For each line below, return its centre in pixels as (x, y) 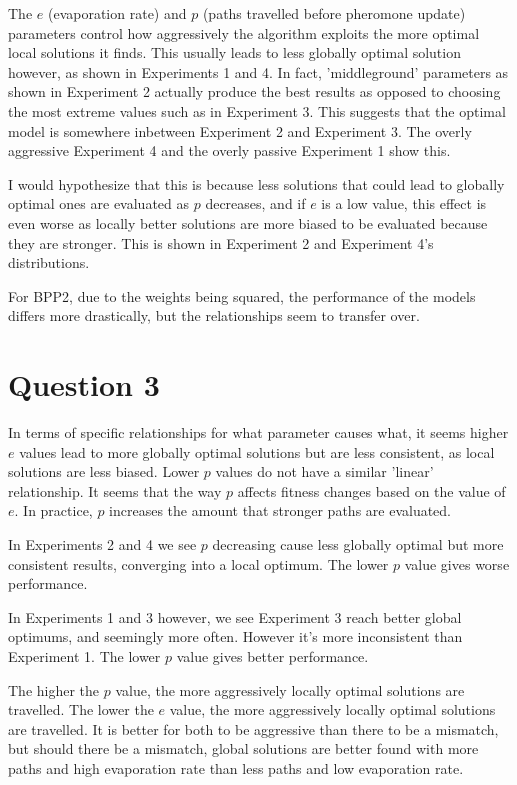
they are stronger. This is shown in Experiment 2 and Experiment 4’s (221, 242)
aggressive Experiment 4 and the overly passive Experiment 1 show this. (229, 150)
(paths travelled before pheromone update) (334, 13)
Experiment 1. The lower (84, 655)
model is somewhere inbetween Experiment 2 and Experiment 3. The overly (240, 130)
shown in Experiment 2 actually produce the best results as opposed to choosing (254, 91)
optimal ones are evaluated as (99, 203)
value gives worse (457, 563)
